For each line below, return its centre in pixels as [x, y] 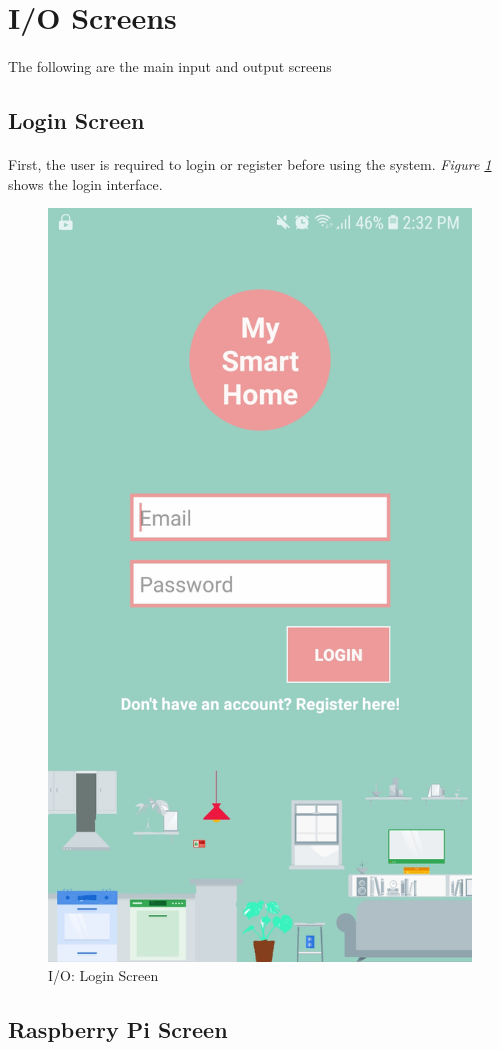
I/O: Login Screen [103, 975]
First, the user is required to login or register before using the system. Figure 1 [250, 163]
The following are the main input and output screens [170, 65]
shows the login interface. [85, 183]
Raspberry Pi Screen [118, 1029]
